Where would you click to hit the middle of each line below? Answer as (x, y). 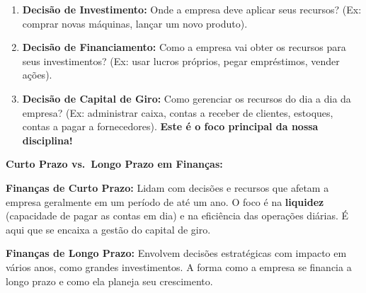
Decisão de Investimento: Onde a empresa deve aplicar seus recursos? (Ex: (192, 9)
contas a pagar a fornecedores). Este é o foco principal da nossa (170, 126)
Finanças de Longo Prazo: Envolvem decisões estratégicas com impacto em (176, 253)
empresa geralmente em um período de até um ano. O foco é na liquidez (165, 201)
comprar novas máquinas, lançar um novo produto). (135, 23)
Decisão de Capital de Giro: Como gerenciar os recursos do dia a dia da (187, 98)
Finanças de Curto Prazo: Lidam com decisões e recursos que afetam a (167, 187)
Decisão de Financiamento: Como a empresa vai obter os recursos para (184, 47)
